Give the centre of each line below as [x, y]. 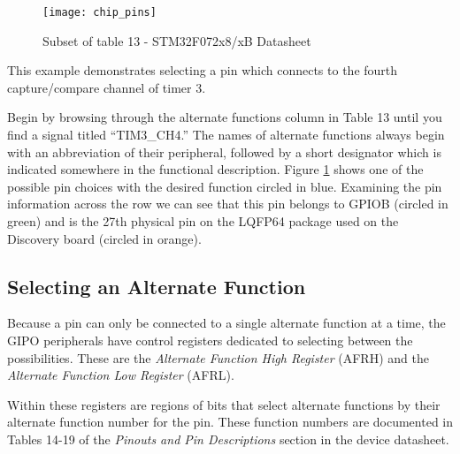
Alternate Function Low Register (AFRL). [121, 375]
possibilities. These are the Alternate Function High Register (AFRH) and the [218, 357]
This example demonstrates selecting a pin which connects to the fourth [203, 70]
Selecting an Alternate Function [157, 286]
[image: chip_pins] [100, 12]
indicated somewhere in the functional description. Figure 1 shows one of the [215, 169]
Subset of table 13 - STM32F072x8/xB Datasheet [177, 40]
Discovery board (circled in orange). [104, 238]
